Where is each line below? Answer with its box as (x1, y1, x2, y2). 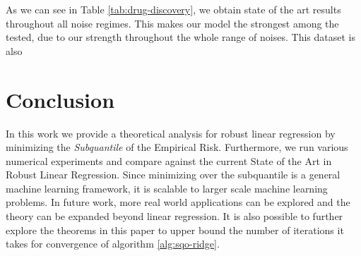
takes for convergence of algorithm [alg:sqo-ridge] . (6, 236, 220, 251)
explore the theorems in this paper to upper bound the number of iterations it (6, 222, 344, 237)
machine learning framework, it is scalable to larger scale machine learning (6, 181, 328, 195)
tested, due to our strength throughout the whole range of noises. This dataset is (6, 30, 355, 44)
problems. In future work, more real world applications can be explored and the (6, 195, 350, 209)
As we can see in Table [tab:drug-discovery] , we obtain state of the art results (6, 2, 341, 16)
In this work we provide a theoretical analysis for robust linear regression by (6, 126, 336, 140)
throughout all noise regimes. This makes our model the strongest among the (6, 16, 339, 30)
